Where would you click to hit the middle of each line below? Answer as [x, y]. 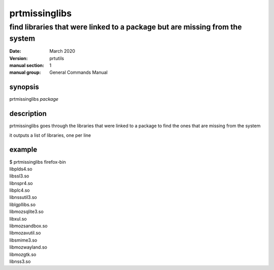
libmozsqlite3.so [27, 212]
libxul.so [18, 219]
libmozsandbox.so [28, 226]
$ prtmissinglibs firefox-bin [38, 162]
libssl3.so [19, 176]
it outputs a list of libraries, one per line [50, 135]
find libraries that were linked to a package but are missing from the [126, 27]
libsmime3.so [23, 240]
